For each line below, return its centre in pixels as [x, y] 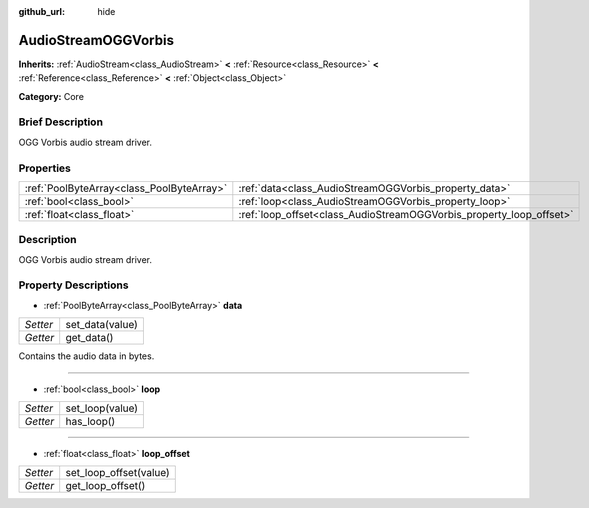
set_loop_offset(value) [117, 473]
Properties [45, 168]
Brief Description [61, 122]
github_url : [41, 11]
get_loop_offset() [105, 486]
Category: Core [51, 96]
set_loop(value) [102, 408]
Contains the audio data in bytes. [86, 356]
